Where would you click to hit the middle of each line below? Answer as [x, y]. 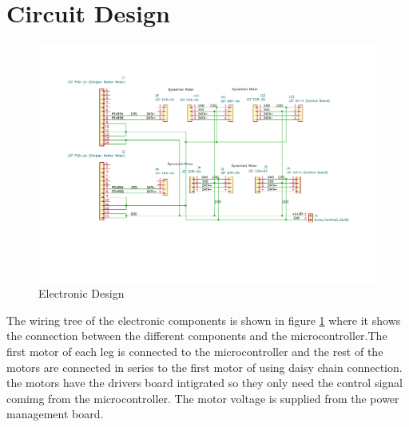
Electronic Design [81, 293]
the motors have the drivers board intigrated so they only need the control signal [204, 383]
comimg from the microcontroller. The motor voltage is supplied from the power [203, 398]
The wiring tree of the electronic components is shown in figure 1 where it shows [204, 320]
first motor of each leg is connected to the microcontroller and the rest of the [195, 352]
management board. [55, 414]
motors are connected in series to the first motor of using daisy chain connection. [204, 367]
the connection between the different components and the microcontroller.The [197, 336]
